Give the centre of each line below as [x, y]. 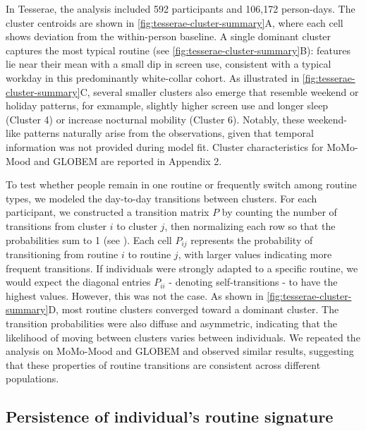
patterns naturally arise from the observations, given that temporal [169, 133]
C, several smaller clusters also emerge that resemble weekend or [219, 91]
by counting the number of [279, 212]
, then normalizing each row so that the [250, 225]
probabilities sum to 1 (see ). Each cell [89, 239]
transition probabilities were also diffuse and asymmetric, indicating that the [171, 323]
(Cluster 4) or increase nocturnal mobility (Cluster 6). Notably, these [155, 119]
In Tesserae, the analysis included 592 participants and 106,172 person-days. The [181, 8]
